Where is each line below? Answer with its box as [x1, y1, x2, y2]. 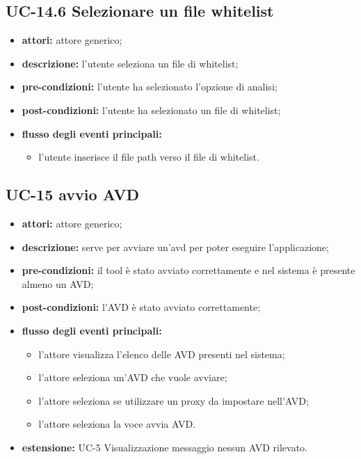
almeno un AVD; [22, 276, 94, 291]
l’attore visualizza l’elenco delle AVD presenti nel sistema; [38, 346, 285, 361]
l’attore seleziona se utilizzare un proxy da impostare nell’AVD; [38, 393, 309, 408]
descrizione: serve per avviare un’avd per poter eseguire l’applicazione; [22, 239, 329, 254]
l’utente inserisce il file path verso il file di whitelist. [38, 150, 259, 164]
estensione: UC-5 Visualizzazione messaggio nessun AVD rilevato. [22, 440, 308, 454]
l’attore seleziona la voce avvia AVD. [38, 417, 196, 431]
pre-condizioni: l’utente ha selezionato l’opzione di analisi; [22, 79, 278, 94]
